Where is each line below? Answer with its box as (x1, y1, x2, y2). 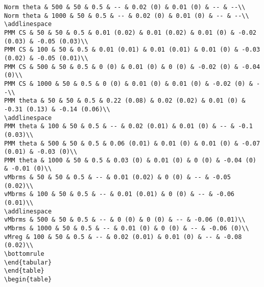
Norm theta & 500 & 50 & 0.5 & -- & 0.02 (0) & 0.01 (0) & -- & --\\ (4, 4, 246, 11)
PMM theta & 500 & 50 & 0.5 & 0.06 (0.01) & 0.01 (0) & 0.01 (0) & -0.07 (4, 139, 260, 147)
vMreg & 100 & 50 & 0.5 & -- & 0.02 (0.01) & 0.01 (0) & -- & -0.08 (4, 233, 242, 241)
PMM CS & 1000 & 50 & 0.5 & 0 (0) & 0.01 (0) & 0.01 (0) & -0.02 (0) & (4, 80, 253, 87)
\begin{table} (4, 276, 52, 283)
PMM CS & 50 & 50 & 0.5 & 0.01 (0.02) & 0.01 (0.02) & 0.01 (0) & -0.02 (4, 29, 256, 36)
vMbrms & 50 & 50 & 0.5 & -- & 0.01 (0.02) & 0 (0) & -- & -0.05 (4, 174, 231, 181)
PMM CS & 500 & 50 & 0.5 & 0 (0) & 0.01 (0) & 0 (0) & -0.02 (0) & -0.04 (4, 63, 260, 70)
